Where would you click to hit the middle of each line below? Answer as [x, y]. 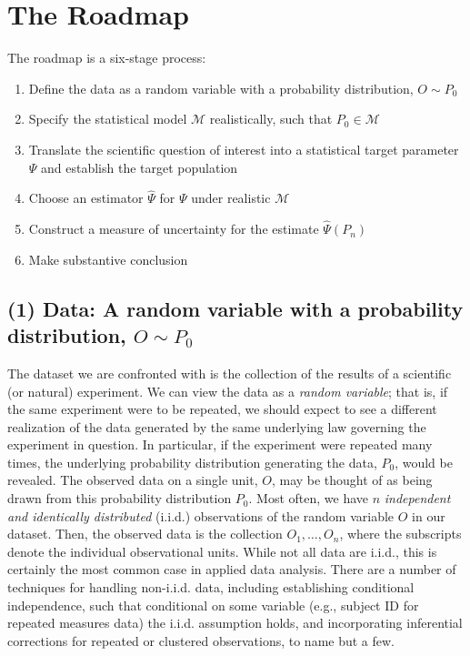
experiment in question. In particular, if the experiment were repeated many [220, 444]
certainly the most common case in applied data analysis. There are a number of [232, 569]
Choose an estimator [86, 198]
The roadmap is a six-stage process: [107, 58]
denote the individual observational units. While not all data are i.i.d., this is [222, 551]
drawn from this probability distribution [120, 498]
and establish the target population [140, 167]
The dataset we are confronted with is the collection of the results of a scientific [230, 373]
